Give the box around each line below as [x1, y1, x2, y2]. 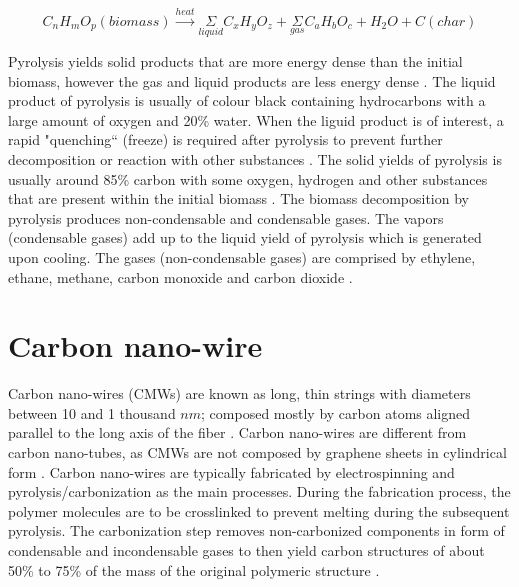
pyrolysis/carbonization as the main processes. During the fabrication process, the [8, 481, 511, 502]
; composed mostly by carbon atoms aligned [201, 402, 471, 423]
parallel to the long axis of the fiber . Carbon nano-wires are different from [8, 422, 467, 443]
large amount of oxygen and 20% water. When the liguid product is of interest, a [8, 109, 504, 130]
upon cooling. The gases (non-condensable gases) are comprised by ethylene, [8, 246, 476, 267]
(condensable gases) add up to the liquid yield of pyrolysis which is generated [8, 227, 482, 248]
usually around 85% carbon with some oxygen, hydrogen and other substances [8, 168, 488, 189]
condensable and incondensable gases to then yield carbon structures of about [8, 540, 485, 561]
